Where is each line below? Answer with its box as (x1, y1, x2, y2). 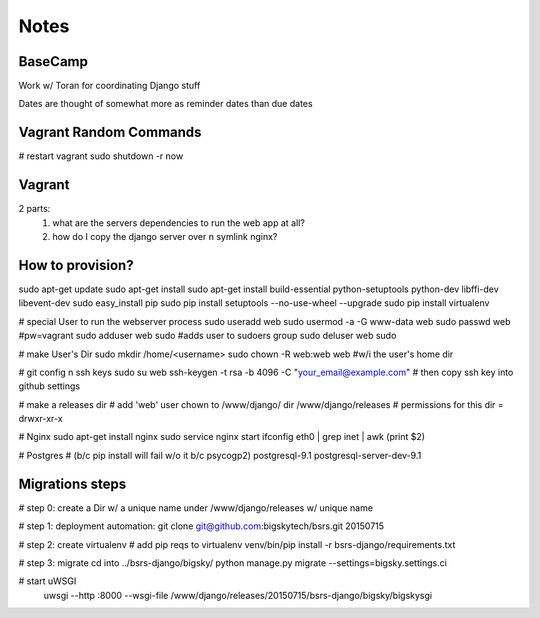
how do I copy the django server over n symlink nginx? (52, 231, 278, 243)
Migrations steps (18, 475, 127, 492)
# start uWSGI (18, 575, 77, 587)
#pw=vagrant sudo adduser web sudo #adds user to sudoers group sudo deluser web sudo (18, 330, 397, 342)
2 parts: (18, 203, 51, 215)
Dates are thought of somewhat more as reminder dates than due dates (18, 98, 314, 110)
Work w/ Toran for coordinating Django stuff (18, 80, 201, 92)
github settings (18, 380, 80, 392)
